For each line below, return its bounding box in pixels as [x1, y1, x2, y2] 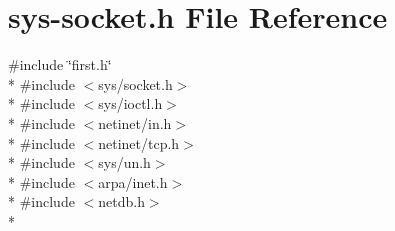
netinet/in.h [98, 112, 172, 133]
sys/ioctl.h [98, 93, 163, 114]
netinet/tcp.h [98, 132, 180, 153]
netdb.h [98, 191, 145, 212]
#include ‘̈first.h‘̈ [8, 54, 112, 75]
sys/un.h [98, 152, 151, 173]
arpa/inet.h [98, 171, 168, 192]
